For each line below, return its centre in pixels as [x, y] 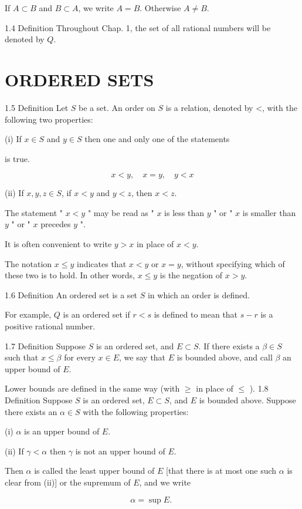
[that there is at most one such [221, 471]
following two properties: [49, 119]
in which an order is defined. [198, 294]
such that [22, 357]
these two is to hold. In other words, [70, 275]
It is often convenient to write [58, 244]
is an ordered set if [96, 314]
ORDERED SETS [79, 79]
